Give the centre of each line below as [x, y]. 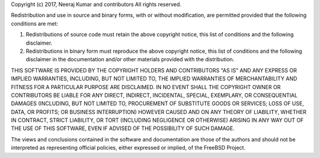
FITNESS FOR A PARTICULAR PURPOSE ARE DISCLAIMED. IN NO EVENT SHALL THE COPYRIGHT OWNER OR [146, 87]
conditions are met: [35, 23]
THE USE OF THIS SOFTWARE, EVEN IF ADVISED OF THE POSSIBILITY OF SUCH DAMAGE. [123, 128]
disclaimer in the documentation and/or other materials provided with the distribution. [130, 59]
